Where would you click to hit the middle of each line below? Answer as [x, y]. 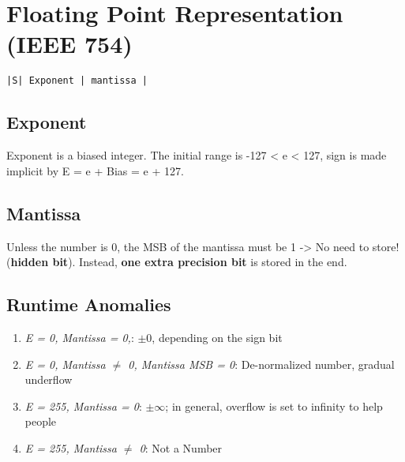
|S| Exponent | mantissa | [77, 81]
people [41, 421]
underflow [49, 379]
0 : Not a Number [181, 447]
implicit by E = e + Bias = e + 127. [95, 170]
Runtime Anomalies [89, 304]
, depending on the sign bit [217, 337]
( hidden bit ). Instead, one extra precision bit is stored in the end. [177, 262]
